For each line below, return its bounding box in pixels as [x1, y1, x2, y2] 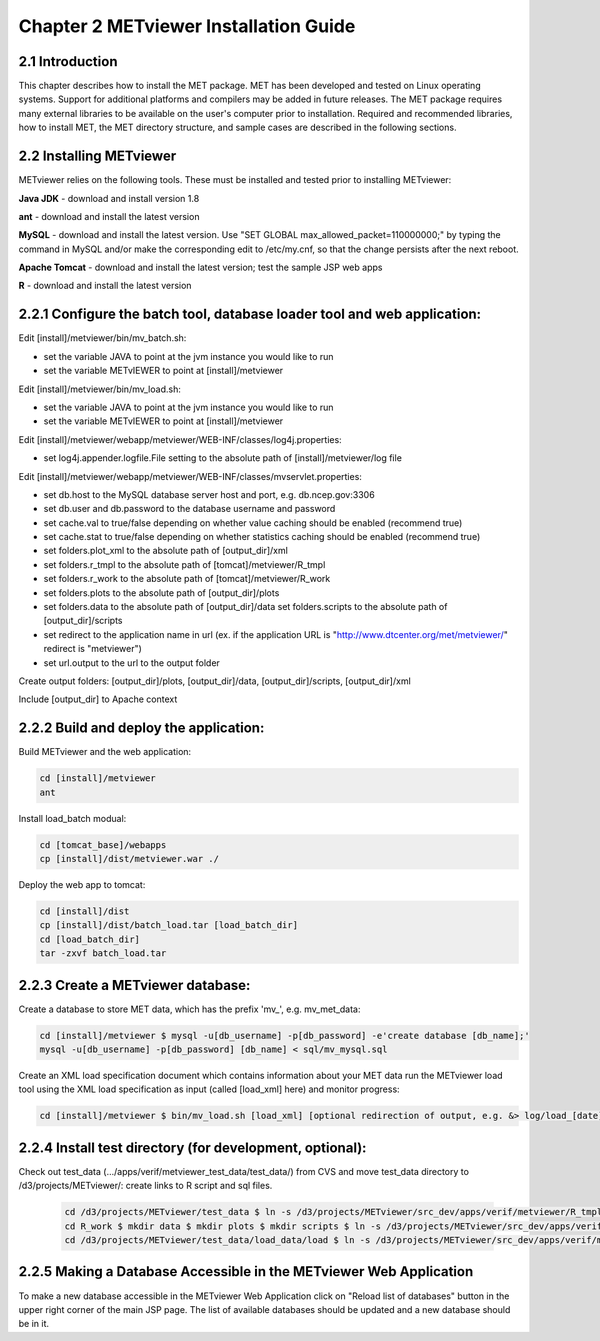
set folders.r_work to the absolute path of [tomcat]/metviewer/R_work [43, 573, 331, 585]
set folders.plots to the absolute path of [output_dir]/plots [43, 586, 280, 599]
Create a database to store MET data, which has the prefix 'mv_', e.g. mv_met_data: [18, 1003, 361, 1015]
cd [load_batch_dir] [39, 933, 140, 945]
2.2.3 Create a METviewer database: [18, 976, 251, 994]
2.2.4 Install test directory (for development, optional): [18, 1139, 367, 1156]
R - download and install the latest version [18, 280, 192, 292]
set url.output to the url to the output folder [43, 656, 220, 669]
